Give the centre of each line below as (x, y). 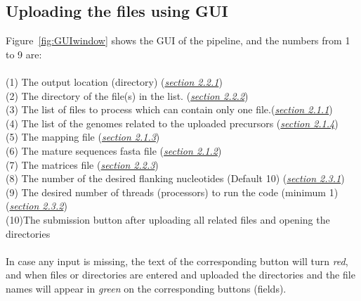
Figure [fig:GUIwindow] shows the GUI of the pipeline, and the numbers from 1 (178, 40)
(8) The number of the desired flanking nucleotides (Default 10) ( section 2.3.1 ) (175, 178)
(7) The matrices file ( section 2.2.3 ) (82, 164)
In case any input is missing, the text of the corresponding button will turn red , (177, 261)
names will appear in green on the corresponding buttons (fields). (146, 288)
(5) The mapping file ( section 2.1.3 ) (83, 137)
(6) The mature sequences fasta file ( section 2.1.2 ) (114, 150)
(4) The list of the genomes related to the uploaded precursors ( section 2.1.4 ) (172, 123)
